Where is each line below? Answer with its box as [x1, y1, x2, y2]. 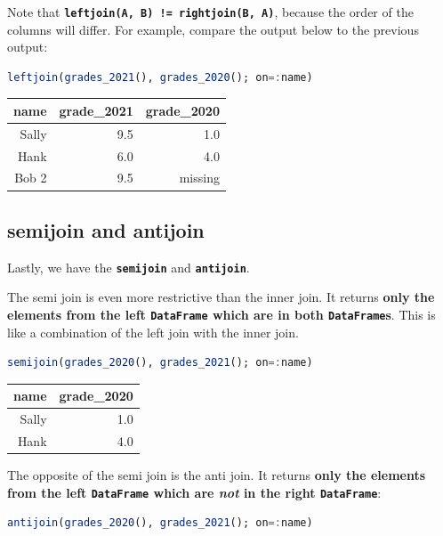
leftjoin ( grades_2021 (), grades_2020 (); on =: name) [7, 70, 313, 84]
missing [179, 168, 220, 187]
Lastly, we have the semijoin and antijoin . [7, 257, 250, 276]
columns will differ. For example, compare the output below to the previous [7, 20, 419, 38]
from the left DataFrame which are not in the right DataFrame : [7, 483, 382, 501]
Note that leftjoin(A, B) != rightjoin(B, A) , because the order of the [7, 3, 414, 20]
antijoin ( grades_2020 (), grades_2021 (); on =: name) [7, 516, 313, 530]
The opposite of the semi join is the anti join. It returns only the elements [7, 466, 426, 484]
